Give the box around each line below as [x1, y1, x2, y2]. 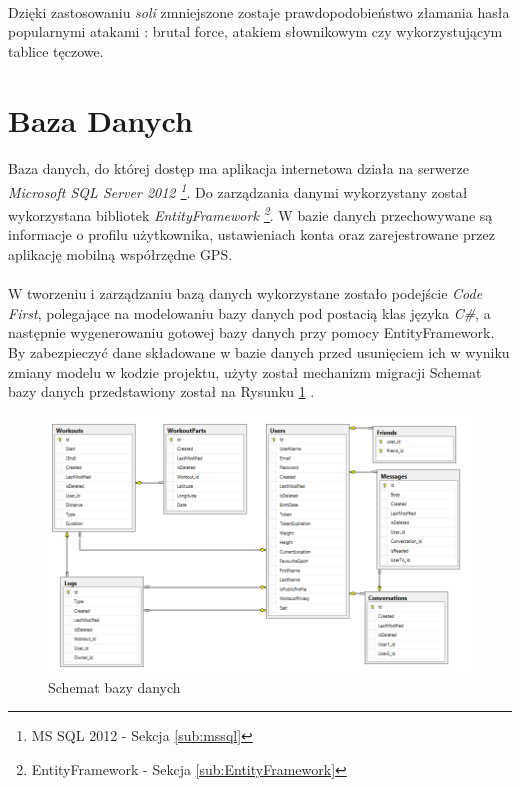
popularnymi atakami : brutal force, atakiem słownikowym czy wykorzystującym [8, 21, 503, 42]
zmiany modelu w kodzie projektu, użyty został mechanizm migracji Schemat [8, 361, 482, 382]
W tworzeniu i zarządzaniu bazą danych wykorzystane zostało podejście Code [8, 283, 483, 304]
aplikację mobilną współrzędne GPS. [8, 244, 233, 265]
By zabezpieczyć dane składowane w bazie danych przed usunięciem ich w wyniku [8, 342, 510, 362]
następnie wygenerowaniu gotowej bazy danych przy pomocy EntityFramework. [8, 322, 495, 343]
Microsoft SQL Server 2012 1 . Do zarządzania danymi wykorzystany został [8, 178, 468, 202]
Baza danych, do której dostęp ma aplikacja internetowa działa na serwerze [8, 158, 469, 179]
